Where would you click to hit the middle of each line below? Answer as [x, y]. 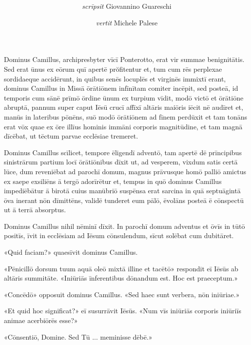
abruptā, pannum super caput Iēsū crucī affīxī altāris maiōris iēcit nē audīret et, [124, 107]
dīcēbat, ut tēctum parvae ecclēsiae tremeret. [71, 136]
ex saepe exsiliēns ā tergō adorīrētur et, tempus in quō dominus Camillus [113, 181]
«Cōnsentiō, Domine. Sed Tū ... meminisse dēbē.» [78, 336]
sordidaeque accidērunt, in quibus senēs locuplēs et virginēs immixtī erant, [115, 78]
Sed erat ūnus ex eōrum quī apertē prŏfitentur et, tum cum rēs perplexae [113, 69]
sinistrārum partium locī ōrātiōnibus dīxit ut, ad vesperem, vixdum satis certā [121, 162]
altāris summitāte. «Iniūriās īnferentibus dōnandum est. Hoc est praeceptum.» [121, 278]
